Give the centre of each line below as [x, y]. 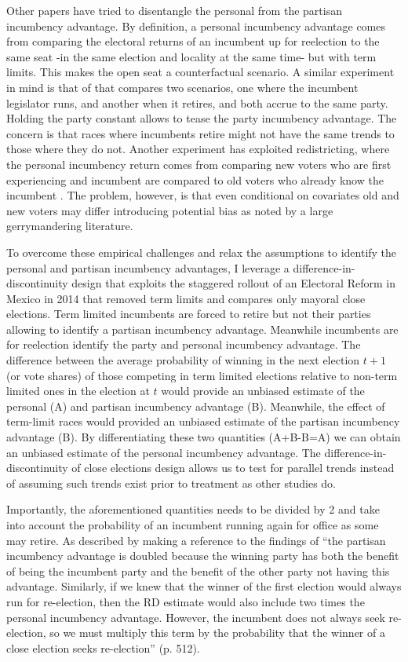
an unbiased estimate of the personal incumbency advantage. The [164, 452]
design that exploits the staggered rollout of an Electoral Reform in [233, 283]
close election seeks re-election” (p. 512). [103, 647]
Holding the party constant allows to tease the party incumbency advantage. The [202, 118]
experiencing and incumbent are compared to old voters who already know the [195, 179]
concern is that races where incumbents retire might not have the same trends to [200, 133]
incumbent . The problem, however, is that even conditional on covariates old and [203, 195]
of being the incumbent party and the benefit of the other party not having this [198, 571]
